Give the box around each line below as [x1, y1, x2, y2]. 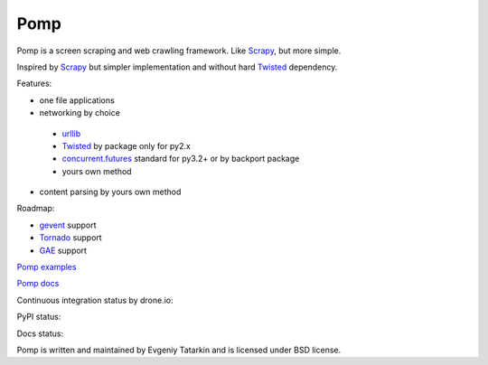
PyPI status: [16, 312, 61, 323]
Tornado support [39, 232, 103, 243]
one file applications [39, 95, 115, 106]
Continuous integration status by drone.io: [16, 295, 174, 305]
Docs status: [16, 328, 64, 339]
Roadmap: [16, 203, 55, 214]
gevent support [39, 220, 97, 230]
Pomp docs [16, 278, 60, 289]
